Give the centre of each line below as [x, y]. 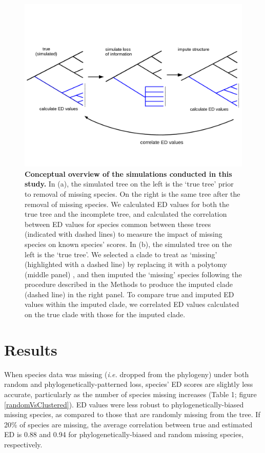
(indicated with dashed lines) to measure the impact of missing [124, 234]
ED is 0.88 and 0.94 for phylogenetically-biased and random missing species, [124, 434]
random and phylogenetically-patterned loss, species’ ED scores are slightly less [129, 384]
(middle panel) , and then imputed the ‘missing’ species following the [133, 274]
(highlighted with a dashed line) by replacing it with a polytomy [126, 264]
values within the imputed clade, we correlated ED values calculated [132, 304]
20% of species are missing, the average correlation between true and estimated [128, 424]
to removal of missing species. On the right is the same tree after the [132, 193]
